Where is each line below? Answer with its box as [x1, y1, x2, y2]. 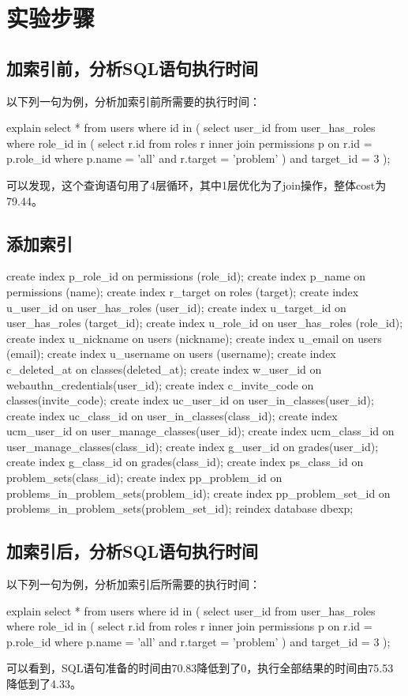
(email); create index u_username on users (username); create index [6, 345, 336, 362]
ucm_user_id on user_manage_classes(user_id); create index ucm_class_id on [6, 423, 395, 439]
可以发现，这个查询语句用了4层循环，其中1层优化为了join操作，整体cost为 [6, 176, 387, 193]
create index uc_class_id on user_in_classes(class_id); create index [6, 407, 338, 423]
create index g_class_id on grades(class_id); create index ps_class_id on [6, 453, 364, 470]
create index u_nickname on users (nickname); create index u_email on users [6, 329, 382, 346]
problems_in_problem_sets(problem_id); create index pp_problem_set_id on [6, 484, 391, 501]
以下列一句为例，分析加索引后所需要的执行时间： [6, 576, 260, 593]
